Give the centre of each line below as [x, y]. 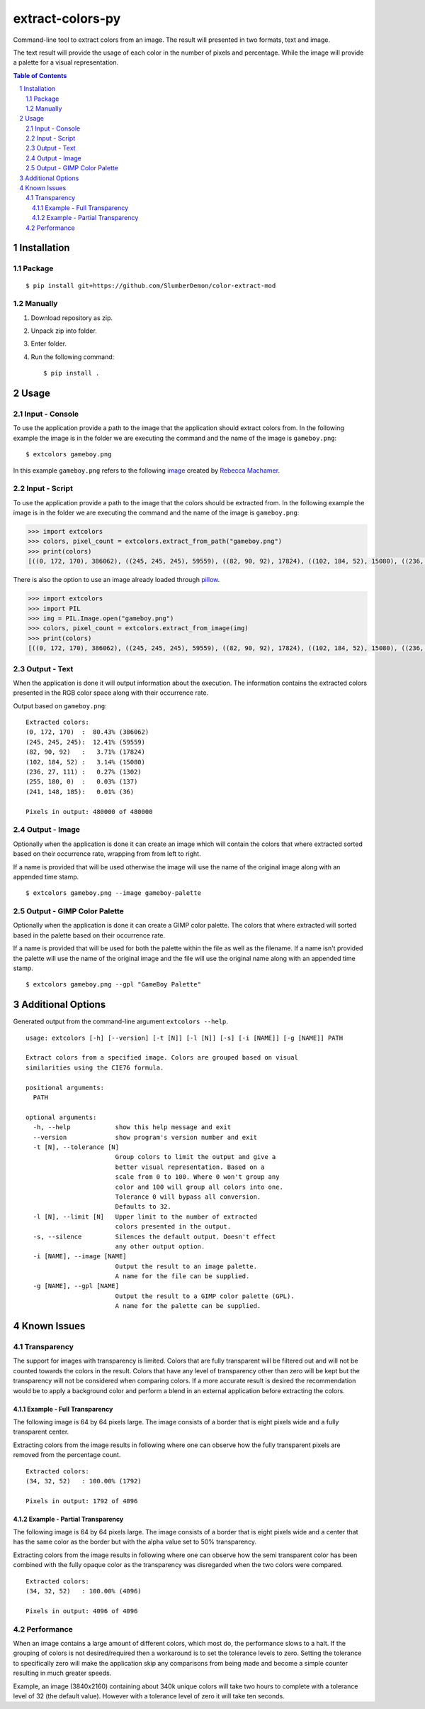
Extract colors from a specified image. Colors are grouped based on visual [162, 1058]
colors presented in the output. [173, 1227]
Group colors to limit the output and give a [195, 1157]
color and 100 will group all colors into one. [199, 1187]
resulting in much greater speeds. [62, 1673]
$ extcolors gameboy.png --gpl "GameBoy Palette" [114, 984]
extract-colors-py [67, 18]
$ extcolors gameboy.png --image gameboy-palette [114, 893]
